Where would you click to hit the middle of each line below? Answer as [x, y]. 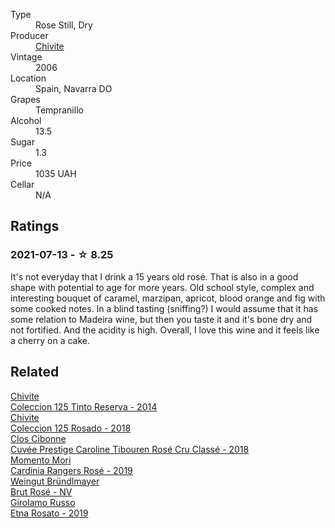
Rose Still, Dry [64, 25]
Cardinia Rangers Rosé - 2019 [71, 470]
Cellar [22, 184]
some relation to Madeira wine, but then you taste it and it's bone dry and [161, 319]
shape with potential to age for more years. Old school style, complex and [162, 287]
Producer [29, 35]
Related [35, 372]
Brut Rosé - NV [41, 491]
